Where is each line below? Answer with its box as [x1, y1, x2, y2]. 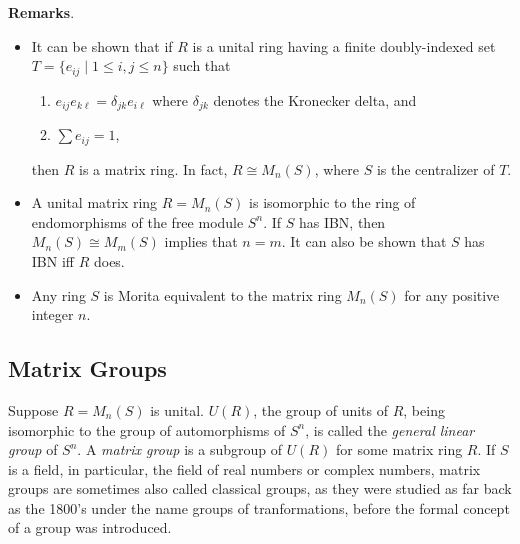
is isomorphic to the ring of [249, 192, 416, 213]
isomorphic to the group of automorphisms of [8, 419, 286, 440]
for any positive [404, 284, 500, 305]
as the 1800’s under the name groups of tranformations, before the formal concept [8, 497, 510, 518]
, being [403, 399, 445, 420]
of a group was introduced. [8, 517, 172, 538]
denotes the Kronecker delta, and [213, 89, 417, 110]
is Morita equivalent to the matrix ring [103, 284, 342, 305]
